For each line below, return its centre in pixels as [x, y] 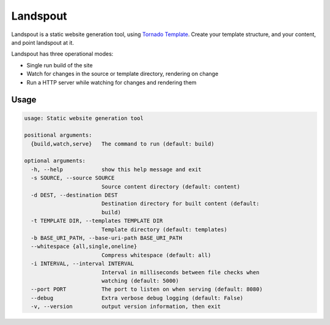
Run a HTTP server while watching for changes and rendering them [112, 82]
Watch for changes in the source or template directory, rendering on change [123, 74]
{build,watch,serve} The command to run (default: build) [123, 144]
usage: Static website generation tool [84, 118]
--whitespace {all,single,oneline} [84, 247]
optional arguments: [55, 161]
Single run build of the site [60, 65]
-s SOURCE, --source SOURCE [73, 178]
